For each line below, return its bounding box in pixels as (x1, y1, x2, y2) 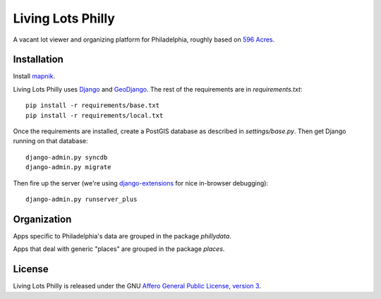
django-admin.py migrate (25, 163, 111, 171)
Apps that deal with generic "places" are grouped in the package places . (13, 245, 225, 253)
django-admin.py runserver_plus (25, 195, 138, 203)
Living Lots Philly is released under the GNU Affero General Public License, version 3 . (13, 282, 261, 291)
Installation (13, 54, 64, 66)
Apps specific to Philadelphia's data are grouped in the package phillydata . (13, 231, 232, 240)
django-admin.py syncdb (25, 153, 108, 161)
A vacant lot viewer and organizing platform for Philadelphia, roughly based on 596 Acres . (13, 35, 275, 44)
